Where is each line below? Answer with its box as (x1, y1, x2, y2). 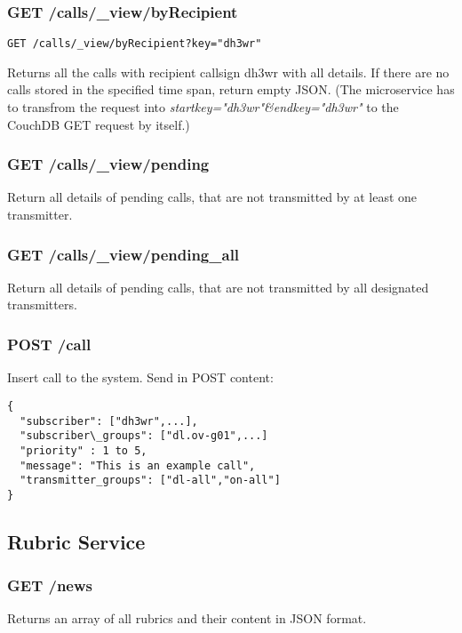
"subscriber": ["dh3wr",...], (20, 414, 198, 428)
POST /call (7, 333, 92, 355)
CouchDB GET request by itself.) (7, 115, 190, 133)
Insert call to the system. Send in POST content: (7, 368, 274, 387)
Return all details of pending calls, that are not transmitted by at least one (7, 188, 418, 206)
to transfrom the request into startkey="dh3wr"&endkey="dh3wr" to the (7, 98, 399, 116)
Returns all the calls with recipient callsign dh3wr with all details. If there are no (7, 62, 450, 81)
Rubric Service (7, 527, 146, 555)
